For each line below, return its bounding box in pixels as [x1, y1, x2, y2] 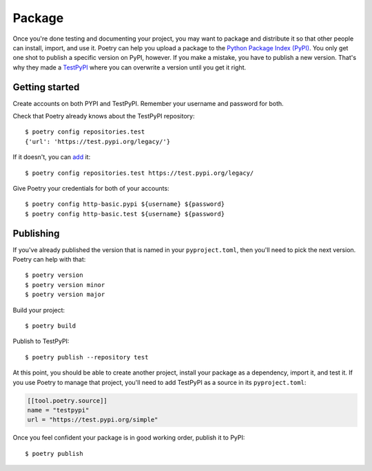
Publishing [12, 227, 60, 239]
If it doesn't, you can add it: [12, 153, 91, 161]
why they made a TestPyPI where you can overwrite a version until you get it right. [12, 63, 247, 72]
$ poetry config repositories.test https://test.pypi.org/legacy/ [25, 169, 254, 177]
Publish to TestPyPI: [12, 337, 70, 346]
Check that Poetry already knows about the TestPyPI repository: [12, 112, 195, 121]
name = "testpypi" [27, 406, 90, 414]
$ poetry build [25, 322, 76, 330]
